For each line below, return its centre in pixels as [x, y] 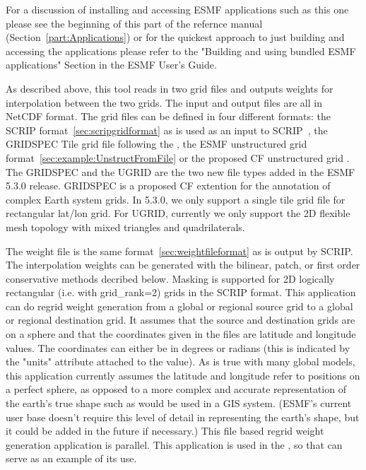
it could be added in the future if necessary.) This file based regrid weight [165, 431]
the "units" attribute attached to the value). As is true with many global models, [181, 362]
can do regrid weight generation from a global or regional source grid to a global [179, 306]
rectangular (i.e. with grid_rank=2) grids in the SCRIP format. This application [181, 292]
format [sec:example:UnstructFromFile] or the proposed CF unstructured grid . [178, 157]
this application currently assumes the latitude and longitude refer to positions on [183, 375]
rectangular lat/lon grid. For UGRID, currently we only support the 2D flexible [178, 213]
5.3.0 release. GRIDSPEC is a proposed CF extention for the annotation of [168, 186]
